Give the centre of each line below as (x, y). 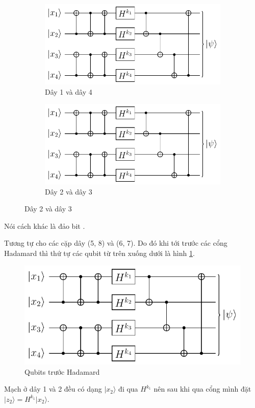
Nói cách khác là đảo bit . (45, 226)
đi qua (128, 389)
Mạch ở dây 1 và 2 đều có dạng (53, 389)
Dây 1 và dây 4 (69, 91)
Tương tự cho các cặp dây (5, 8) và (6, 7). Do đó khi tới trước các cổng (116, 243)
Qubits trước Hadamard (62, 371)
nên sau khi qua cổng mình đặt (202, 389)
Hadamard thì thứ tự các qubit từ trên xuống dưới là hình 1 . (99, 253)
